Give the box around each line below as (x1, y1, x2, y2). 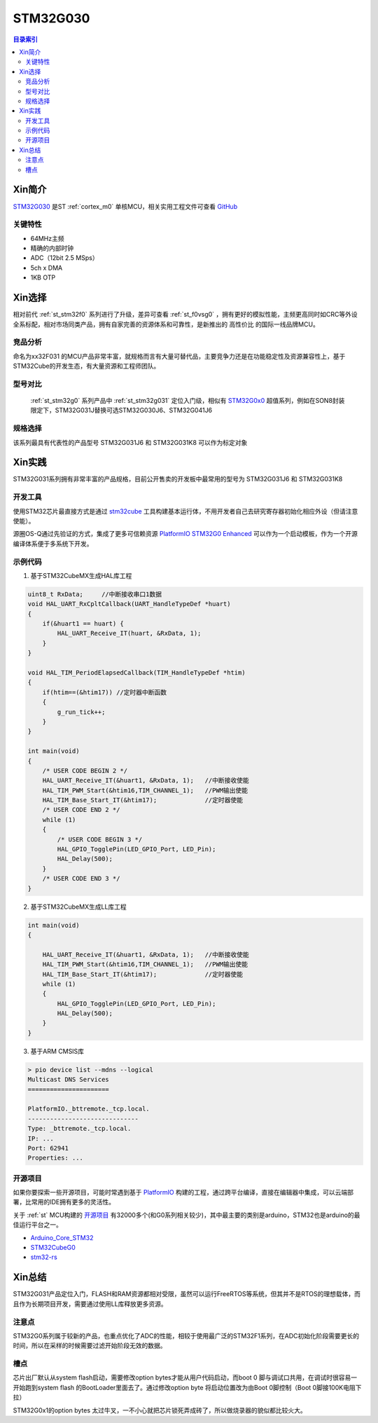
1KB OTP (30, 273, 56, 282)
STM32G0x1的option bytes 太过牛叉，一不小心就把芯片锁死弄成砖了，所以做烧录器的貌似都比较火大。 (13, 1405, 307, 1415)
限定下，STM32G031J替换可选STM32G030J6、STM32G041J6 (30, 406, 213, 415)
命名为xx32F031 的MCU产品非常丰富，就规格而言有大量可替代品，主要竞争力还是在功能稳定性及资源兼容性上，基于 (13, 352, 346, 360)
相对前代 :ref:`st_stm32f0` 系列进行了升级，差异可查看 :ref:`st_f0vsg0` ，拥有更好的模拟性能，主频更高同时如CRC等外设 (13, 310, 358, 319)
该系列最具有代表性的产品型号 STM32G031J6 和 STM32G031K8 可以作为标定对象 (13, 438, 248, 446)
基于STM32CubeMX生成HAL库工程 (30, 571, 132, 579)
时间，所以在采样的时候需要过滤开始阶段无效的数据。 (13, 1342, 167, 1350)
